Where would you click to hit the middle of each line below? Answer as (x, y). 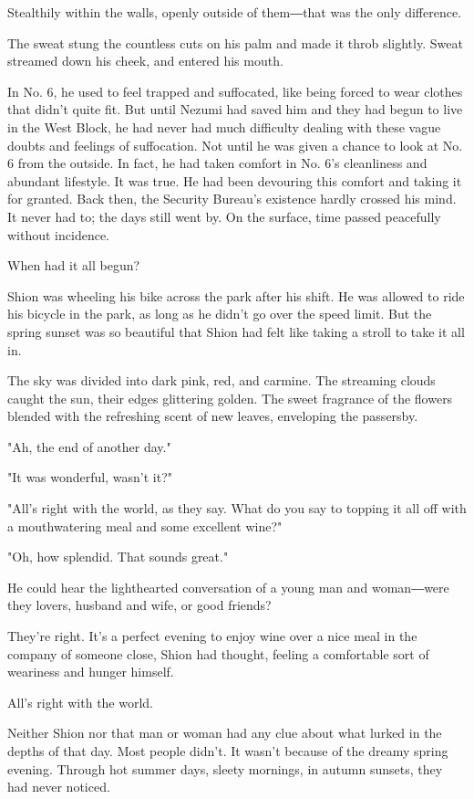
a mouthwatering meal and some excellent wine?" (145, 526)
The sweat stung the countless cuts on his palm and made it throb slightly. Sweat (235, 42)
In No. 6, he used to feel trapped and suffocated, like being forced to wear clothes (235, 91)
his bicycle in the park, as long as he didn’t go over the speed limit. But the (220, 314)
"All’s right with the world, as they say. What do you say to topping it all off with (237, 508)
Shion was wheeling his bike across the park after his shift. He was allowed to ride (236, 295)
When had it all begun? (74, 265)
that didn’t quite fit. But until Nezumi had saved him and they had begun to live (235, 109)
